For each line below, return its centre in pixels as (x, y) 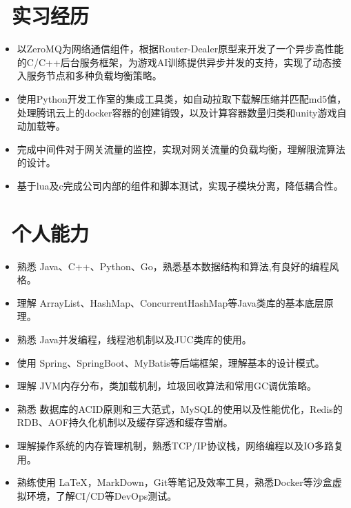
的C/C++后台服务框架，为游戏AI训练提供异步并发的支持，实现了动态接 (179, 62)
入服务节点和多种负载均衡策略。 (89, 75)
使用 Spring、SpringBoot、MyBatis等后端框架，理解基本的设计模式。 (171, 362)
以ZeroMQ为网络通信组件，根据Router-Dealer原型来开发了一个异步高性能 (180, 49)
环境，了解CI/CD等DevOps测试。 (102, 495)
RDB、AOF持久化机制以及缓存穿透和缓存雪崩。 (125, 422)
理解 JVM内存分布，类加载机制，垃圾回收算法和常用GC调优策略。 (167, 386)
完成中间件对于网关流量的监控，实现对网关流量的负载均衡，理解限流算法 (181, 149)
